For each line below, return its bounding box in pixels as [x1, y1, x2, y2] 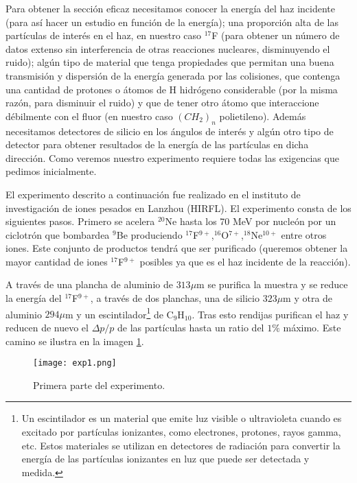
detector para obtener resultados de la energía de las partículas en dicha [5, 137, 309, 152]
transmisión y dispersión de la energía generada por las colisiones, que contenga [5, 68, 341, 82]
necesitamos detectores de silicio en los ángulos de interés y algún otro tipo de [5, 123, 334, 138]
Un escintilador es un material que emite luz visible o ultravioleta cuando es [21, 411, 342, 425]
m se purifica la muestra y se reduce [196, 277, 348, 292]
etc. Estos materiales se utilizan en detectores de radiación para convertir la [21, 438, 341, 452]
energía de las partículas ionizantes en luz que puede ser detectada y [21, 451, 310, 466]
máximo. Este [283, 320, 341, 334]
